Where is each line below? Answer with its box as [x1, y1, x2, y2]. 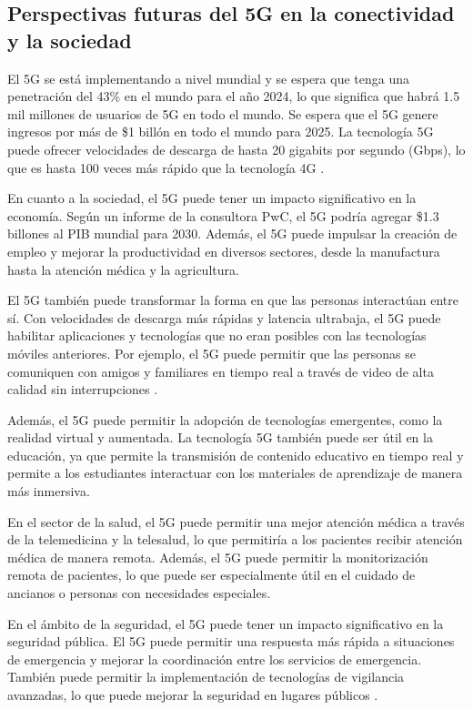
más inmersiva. [7, 482, 90, 501]
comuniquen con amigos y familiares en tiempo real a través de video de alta [7, 361, 434, 380]
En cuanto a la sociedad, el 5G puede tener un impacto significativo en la [7, 188, 417, 208]
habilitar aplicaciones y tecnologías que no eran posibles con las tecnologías [7, 326, 427, 345]
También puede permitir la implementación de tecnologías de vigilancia [7, 667, 405, 686]
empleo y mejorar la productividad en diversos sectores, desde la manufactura [7, 241, 440, 260]
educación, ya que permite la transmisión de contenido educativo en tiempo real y [7, 445, 464, 464]
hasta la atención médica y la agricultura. [7, 259, 239, 279]
